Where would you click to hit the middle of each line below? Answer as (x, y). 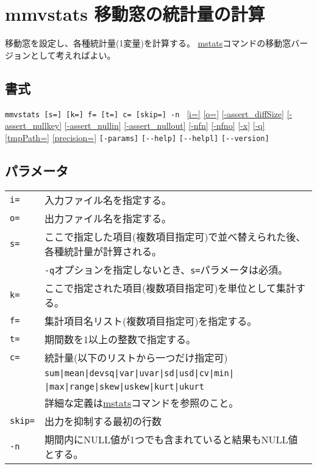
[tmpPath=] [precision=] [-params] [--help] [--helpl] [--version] (137, 137)
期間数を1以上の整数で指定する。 (120, 339)
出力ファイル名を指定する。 (108, 218)
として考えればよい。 (73, 55)
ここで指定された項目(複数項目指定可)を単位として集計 (170, 288)
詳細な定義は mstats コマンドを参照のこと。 (141, 402)
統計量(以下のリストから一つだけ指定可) (136, 357)
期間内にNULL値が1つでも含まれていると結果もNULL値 (171, 439)
